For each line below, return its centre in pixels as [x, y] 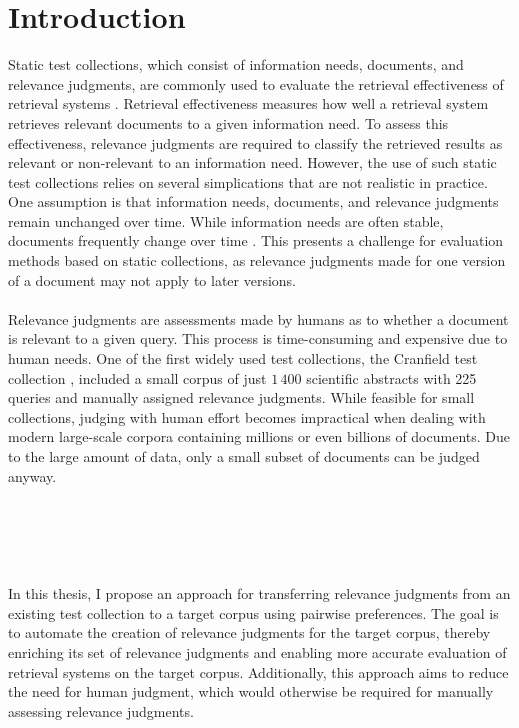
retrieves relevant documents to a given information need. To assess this [228, 122]
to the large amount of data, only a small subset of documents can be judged [244, 456]
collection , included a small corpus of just [137, 377]
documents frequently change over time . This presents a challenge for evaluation [256, 240]
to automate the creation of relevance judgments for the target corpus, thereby [249, 632]
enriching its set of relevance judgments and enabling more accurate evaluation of [257, 651]
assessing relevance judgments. [101, 710]
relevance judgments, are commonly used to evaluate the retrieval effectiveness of [256, 83]
